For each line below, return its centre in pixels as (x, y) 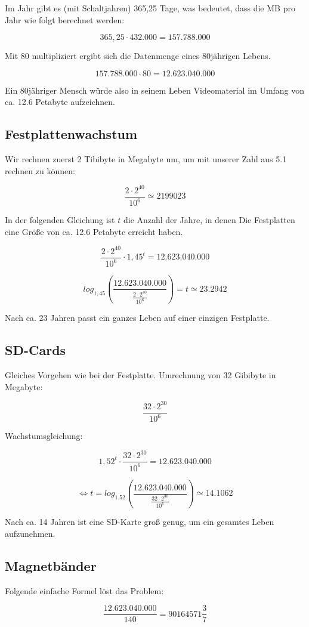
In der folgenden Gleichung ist (60, 220)
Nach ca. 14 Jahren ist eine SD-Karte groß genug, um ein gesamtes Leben (140, 522)
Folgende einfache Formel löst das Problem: (84, 590)
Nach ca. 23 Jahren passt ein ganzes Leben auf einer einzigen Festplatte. (137, 318)
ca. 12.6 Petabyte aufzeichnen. (60, 102)
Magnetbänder (51, 566)
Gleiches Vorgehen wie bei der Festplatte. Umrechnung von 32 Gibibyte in (140, 375)
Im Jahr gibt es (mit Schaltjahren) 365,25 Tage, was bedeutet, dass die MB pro (150, 8)
